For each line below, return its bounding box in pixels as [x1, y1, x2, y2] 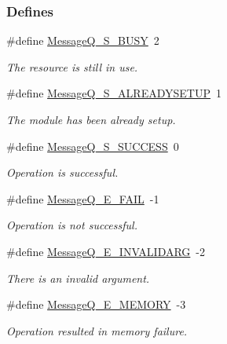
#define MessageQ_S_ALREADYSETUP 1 [6, 85, 222, 101]
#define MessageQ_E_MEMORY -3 [6, 296, 186, 313]
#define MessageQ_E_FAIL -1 [6, 190, 159, 207]
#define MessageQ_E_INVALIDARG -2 [6, 243, 206, 259]
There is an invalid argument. [6, 269, 150, 286]
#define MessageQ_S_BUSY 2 [6, 32, 159, 49]
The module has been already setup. [6, 112, 176, 127]
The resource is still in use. [6, 58, 138, 75]
